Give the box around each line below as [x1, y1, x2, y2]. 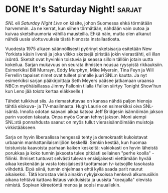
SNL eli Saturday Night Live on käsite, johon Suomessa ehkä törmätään [5, 20, 152, 26]
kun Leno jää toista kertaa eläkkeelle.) [5, 88, 84, 94]
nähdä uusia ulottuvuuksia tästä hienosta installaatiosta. [5, 36, 121, 42]
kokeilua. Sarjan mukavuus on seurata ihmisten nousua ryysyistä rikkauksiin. [5, 61, 163, 67]
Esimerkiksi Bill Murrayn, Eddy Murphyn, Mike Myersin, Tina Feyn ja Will [5, 66, 154, 73]
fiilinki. [5, 155, 19, 161]
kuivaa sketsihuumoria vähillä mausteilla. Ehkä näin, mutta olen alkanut [5, 30, 151, 36]
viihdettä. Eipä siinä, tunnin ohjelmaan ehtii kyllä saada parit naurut [5, 166, 143, 172]
